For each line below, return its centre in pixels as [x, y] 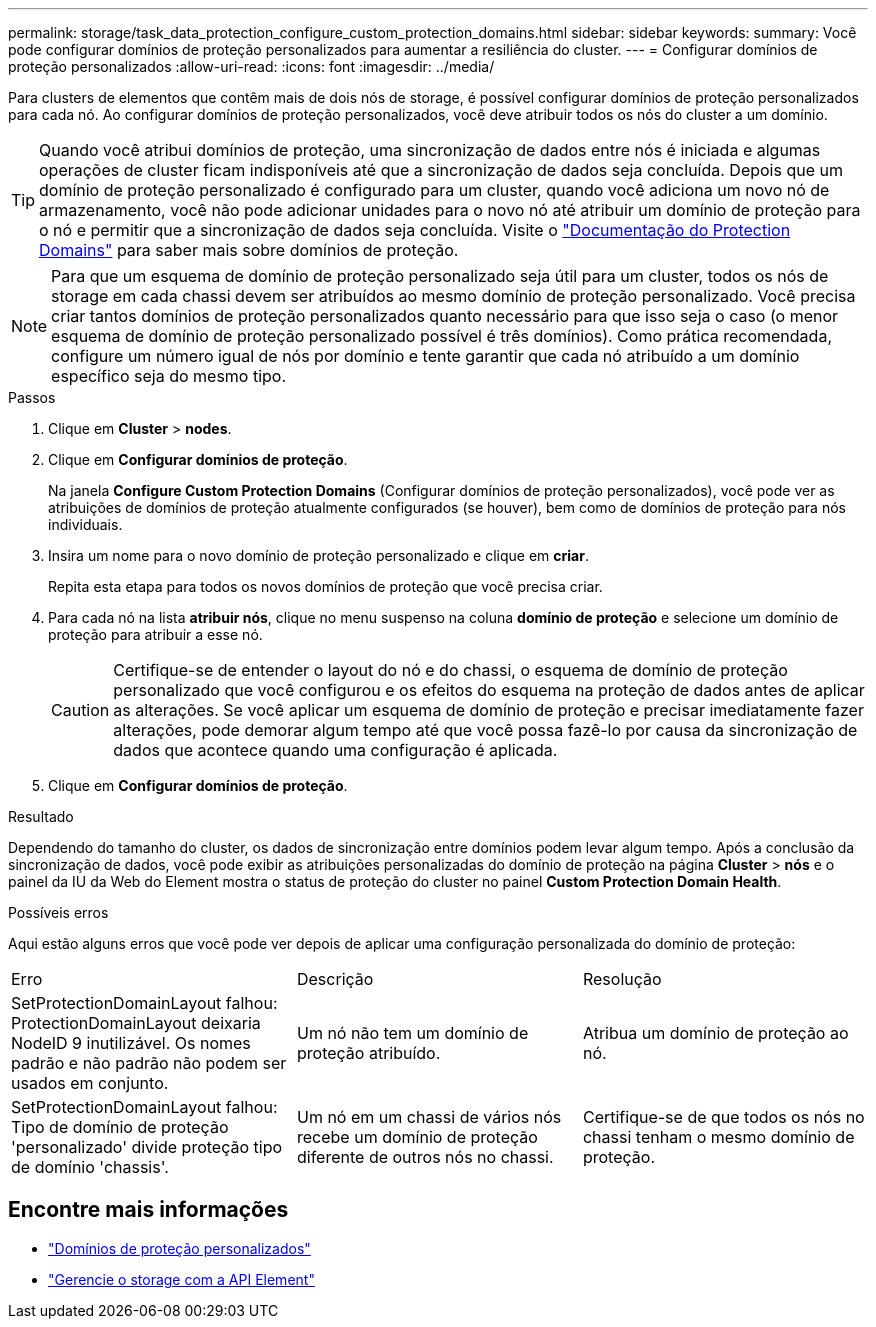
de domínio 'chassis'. [90, 1167]
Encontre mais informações [148, 1210]
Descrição [335, 979]
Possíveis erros [58, 912]
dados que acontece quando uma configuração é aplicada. [335, 750]
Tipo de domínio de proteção [120, 1127]
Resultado [41, 816]
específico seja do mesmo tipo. [169, 376]
